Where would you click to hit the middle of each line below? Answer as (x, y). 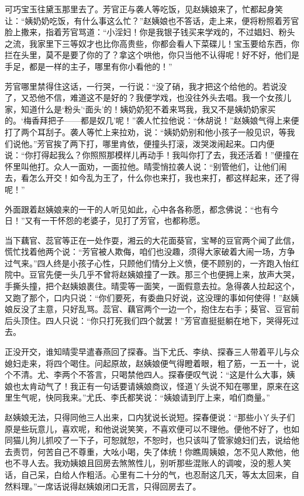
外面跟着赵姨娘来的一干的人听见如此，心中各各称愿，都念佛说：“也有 (138, 209)
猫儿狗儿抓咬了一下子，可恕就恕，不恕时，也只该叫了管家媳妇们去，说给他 (156, 440)
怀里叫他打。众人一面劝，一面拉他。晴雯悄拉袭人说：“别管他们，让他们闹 (146, 166)
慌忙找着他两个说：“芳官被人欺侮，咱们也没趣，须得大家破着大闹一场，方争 (150, 252)
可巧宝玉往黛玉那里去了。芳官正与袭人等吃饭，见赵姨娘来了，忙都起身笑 (144, 9)
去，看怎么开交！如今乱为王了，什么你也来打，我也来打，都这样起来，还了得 (152, 178)
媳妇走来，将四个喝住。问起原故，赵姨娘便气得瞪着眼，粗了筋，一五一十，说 (152, 363)
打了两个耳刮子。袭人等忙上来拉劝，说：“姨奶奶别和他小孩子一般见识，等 (146, 131)
